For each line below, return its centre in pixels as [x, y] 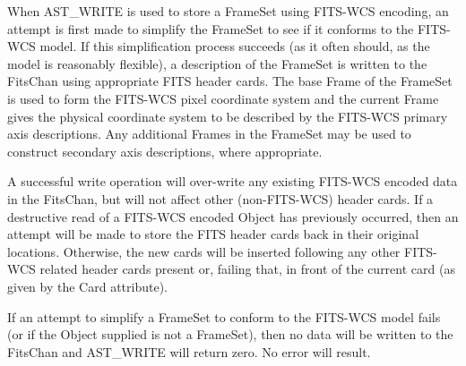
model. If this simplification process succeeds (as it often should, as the [235, 46]
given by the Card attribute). [87, 286]
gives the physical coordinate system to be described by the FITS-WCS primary [228, 116]
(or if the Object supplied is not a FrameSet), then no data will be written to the [230, 334]
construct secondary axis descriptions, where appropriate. [165, 151]
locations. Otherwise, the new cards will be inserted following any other [204, 251]
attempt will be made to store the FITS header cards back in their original [213, 234]
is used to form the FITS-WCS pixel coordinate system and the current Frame [223, 98]
